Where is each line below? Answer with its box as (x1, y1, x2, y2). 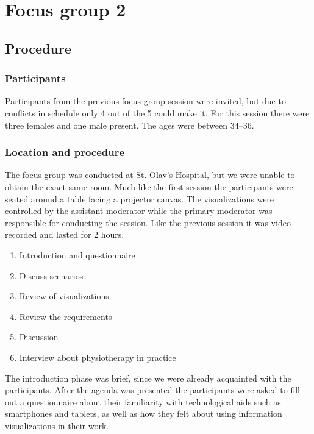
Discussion (19, 330, 59, 343)
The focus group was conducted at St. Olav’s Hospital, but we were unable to (5, 168, 295, 181)
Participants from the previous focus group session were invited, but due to (5, 94, 286, 107)
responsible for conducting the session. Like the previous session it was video (5, 216, 291, 229)
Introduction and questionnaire (19, 248, 135, 261)
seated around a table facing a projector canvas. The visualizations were (5, 192, 274, 205)
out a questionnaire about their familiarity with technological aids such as (5, 395, 281, 408)
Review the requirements (19, 310, 112, 322)
